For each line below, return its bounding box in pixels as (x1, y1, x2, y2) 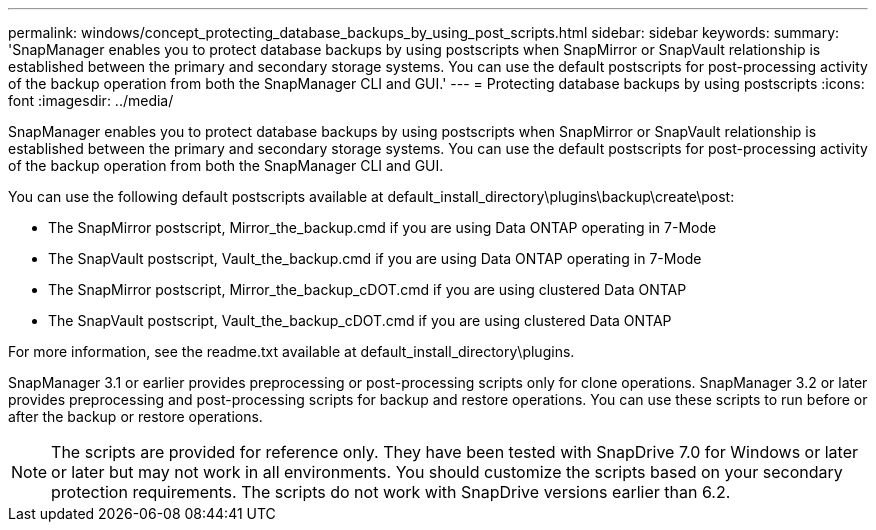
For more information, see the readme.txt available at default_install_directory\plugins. (8, 343, 575, 360)
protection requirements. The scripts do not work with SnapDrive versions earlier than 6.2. (51, 482, 731, 502)
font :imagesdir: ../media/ (8, 92, 174, 109)
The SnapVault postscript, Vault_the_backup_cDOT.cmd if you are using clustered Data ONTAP (48, 312, 672, 329)
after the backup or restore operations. (8, 408, 263, 425)
